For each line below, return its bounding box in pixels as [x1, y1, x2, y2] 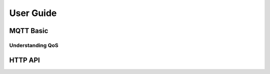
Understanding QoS [9, 41, 58, 48]
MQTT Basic [9, 26, 48, 35]
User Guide [9, 7, 57, 18]
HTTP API [9, 55, 40, 64]
